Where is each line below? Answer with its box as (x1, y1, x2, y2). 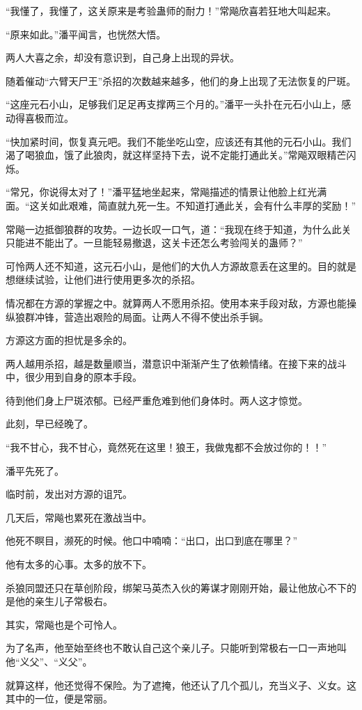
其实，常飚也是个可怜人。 (6, 617, 123, 631)
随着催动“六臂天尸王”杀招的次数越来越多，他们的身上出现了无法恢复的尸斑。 (6, 73, 356, 88)
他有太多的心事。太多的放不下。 (6, 557, 152, 571)
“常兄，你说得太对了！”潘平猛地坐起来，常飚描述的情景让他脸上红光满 (6, 184, 327, 199)
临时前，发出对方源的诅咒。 (6, 487, 132, 501)
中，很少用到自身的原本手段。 (6, 370, 142, 384)
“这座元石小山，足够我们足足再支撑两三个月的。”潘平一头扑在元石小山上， (6, 97, 342, 111)
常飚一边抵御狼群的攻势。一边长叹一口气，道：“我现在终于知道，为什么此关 (6, 221, 352, 236)
